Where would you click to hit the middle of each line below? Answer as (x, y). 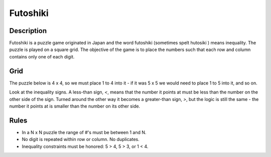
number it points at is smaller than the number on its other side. (75, 106)
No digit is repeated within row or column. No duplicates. (81, 139)
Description (28, 31)
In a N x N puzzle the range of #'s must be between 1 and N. (84, 132)
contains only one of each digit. (42, 56)
